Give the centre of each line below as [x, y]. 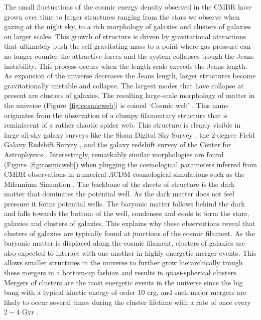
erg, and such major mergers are [197, 292]
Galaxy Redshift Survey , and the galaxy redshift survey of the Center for [118, 144]
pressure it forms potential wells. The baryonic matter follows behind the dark [124, 203]
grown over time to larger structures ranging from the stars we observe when [122, 16]
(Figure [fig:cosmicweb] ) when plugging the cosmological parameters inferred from [130, 164]
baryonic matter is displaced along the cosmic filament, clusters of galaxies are [125, 243]
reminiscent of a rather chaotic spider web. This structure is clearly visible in [122, 125]
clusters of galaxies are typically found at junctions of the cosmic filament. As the [129, 233]
